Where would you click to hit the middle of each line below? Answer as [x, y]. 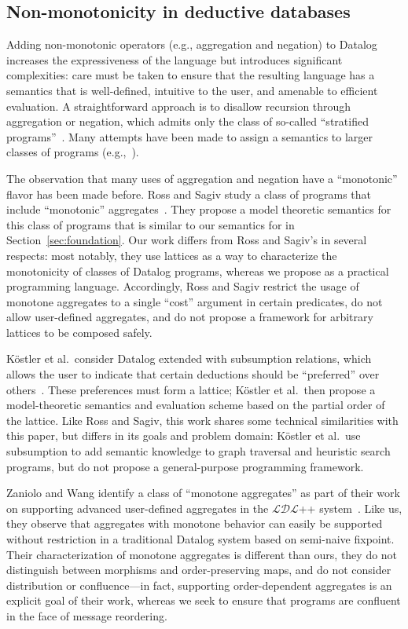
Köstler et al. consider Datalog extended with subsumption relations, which [189, 358]
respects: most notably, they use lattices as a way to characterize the [172, 255]
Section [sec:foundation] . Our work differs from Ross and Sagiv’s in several [187, 240]
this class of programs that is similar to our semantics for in [151, 224]
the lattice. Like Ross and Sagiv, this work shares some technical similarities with [202, 420]
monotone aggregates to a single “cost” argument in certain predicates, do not [195, 301]
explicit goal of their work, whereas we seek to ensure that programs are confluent [204, 600]
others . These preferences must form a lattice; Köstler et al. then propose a [191, 389]
